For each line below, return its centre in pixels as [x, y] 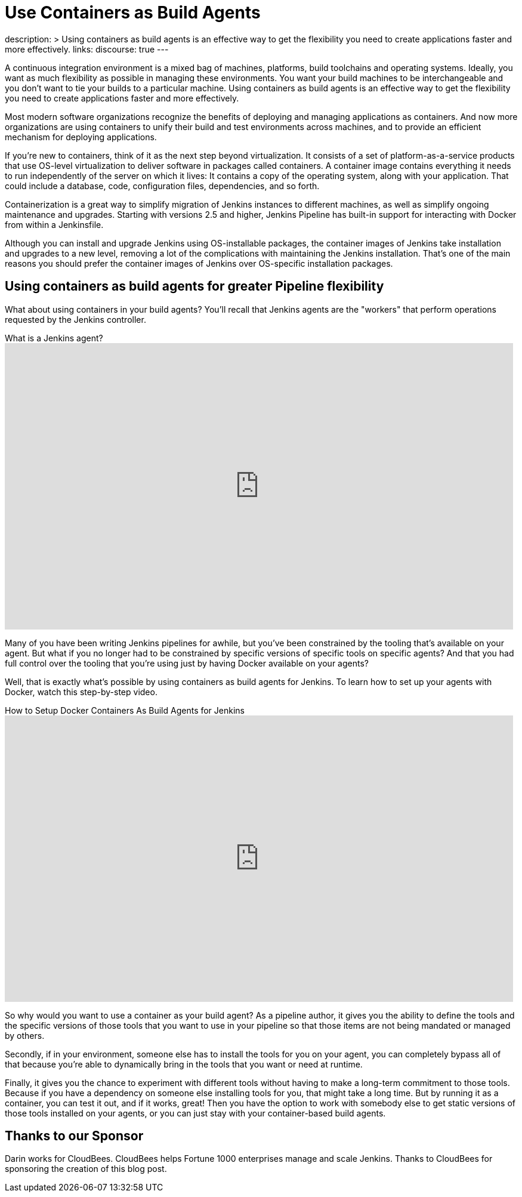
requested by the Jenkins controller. [75, 319]
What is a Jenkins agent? [54, 338]
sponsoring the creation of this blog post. [86, 1169]
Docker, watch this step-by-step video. [81, 692]
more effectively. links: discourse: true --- [87, 49]
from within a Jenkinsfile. [54, 224]
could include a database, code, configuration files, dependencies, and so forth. [162, 186]
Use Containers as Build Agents [133, 13]
